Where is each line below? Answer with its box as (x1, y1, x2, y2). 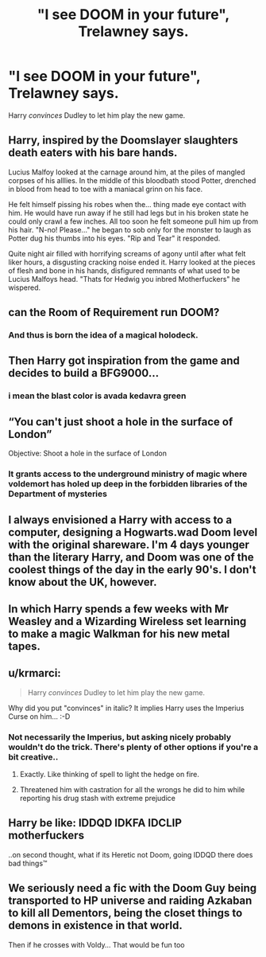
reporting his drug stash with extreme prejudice (19, 794, 176, 803)
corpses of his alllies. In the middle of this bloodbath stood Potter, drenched (8, 175, 256, 185)
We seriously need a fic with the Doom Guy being (8, 881, 257, 895)
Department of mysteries (8, 488, 107, 499)
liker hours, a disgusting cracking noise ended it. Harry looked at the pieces (8, 257, 256, 267)
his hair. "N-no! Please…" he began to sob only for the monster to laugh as (8, 225, 252, 234)
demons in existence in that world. (8, 919, 183, 932)
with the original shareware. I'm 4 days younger (8, 537, 250, 551)
